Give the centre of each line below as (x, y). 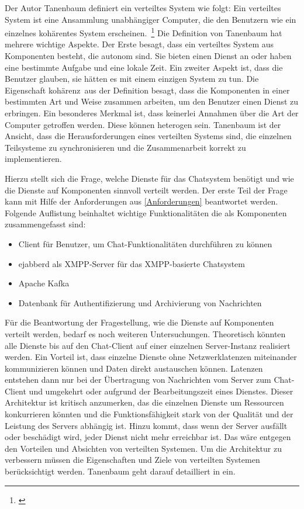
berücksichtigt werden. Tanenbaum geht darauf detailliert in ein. (120, 471)
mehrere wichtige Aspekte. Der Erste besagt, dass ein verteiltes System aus (139, 44)
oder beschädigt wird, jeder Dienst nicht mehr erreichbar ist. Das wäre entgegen (148, 437)
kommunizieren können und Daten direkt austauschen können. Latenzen (134, 368)
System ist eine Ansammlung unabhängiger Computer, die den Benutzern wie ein (151, 19)
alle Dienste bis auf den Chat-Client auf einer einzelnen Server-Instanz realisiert (148, 345)
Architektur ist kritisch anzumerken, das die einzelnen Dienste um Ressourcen (144, 402)
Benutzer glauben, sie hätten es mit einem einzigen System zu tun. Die (132, 79)
